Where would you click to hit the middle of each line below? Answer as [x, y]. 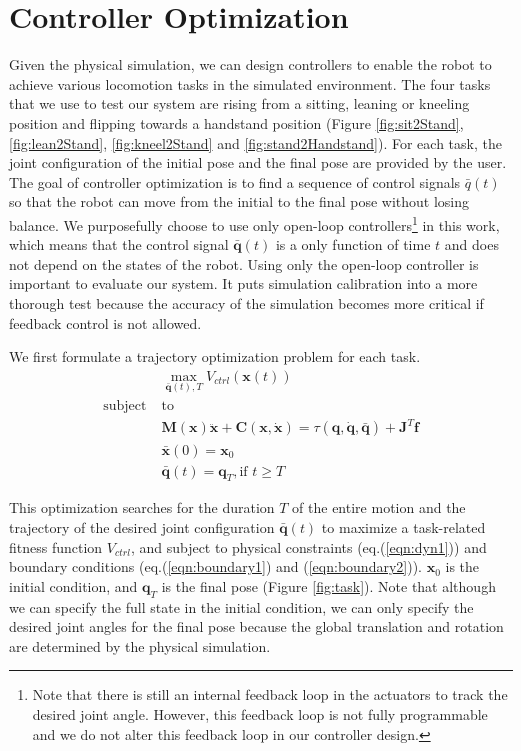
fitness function [56, 546]
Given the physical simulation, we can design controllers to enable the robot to [250, 64]
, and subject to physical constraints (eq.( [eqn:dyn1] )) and [308, 546]
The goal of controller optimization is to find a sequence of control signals [235, 181]
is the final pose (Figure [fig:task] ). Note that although [328, 585]
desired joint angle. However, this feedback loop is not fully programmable [260, 713]
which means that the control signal [119, 244]
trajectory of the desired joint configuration [142, 526]
